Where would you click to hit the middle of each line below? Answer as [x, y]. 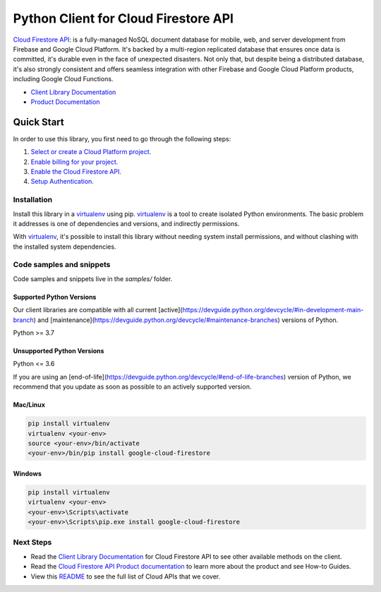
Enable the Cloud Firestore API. [76, 171]
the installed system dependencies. [65, 247]
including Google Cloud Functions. [63, 79]
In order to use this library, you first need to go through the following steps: [122, 138]
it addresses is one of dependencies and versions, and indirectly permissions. [126, 223]
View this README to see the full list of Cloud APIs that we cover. [126, 576]
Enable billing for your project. [74, 162]
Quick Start [38, 122]
